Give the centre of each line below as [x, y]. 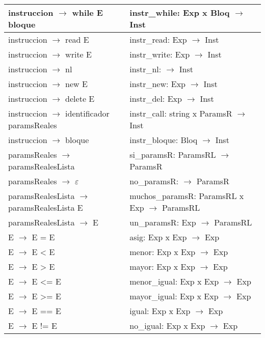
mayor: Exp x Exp [162, 266]
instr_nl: [145, 69]
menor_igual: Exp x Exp [174, 281]
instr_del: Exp [156, 98]
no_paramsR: [154, 181]
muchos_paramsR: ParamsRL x [187, 196]
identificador [87, 113]
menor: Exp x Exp [163, 252]
